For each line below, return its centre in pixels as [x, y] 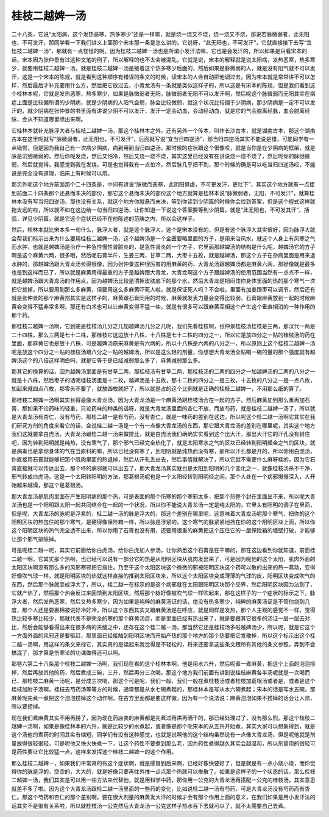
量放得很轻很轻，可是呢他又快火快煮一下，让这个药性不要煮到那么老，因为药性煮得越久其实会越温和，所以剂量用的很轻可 [163, 743]
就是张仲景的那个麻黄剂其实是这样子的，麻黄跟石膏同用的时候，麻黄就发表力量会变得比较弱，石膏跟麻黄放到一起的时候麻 [163, 298]
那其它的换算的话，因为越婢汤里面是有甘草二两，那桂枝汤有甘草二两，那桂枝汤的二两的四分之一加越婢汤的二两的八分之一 [163, 371]
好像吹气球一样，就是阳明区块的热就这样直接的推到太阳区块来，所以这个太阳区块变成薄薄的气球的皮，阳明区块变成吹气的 [163, 576]
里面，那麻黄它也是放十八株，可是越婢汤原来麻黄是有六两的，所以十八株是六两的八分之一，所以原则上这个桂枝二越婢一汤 [163, 343]
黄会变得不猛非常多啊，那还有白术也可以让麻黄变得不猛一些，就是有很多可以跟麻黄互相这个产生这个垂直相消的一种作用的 [163, 306]
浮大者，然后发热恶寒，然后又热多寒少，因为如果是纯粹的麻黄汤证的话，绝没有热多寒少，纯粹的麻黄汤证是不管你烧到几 [161, 601]
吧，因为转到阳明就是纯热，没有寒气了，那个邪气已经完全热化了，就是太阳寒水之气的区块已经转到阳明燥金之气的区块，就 [163, 443]
